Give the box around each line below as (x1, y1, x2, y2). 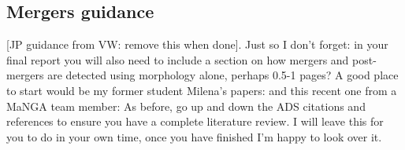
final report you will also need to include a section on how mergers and (6, 51, 349, 68)
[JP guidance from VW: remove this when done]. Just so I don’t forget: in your (6, 36, 388, 53)
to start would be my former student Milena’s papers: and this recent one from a (6, 82, 397, 98)
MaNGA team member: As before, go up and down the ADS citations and (6, 97, 366, 114)
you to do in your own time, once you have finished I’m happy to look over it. (6, 128, 382, 145)
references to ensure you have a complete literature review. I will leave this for (6, 113, 384, 130)
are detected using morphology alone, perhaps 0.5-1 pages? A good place (47, 67, 399, 83)
